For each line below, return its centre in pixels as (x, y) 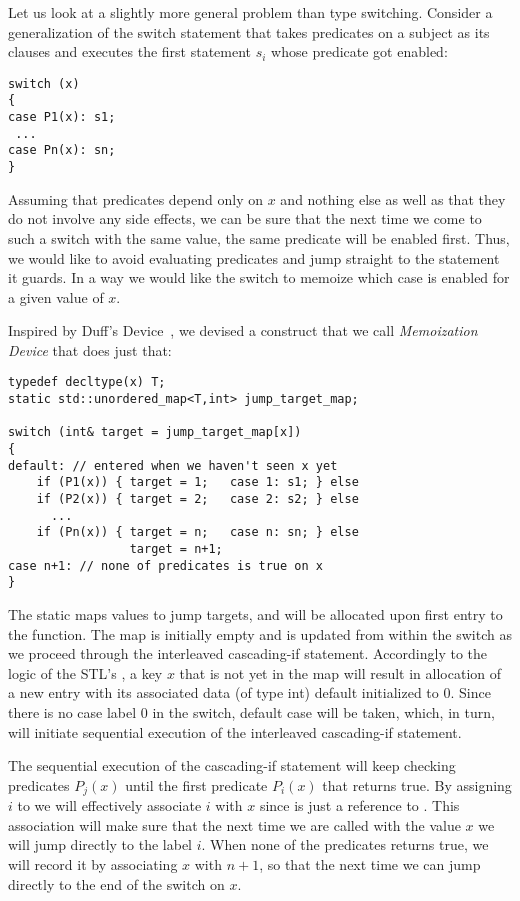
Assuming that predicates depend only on (136, 198)
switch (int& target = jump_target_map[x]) (155, 432)
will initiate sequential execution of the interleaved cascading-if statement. (235, 731)
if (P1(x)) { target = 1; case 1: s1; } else (197, 482)
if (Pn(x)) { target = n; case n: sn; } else (197, 532)
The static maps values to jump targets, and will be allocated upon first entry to (255, 614)
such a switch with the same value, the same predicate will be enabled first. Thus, (259, 237)
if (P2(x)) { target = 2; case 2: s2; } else (197, 499)
